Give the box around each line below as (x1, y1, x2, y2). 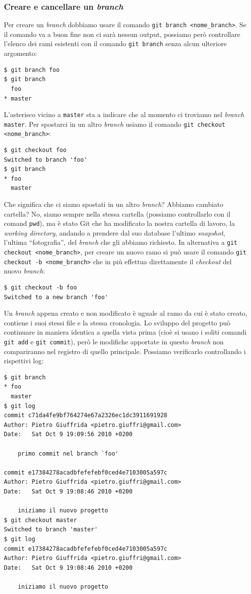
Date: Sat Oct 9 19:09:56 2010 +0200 (4, 431, 133, 438)
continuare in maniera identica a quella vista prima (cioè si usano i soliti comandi (4, 327, 247, 337)
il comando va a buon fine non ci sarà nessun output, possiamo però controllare (4, 29, 240, 39)
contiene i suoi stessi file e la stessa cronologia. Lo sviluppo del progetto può (4, 317, 231, 327)
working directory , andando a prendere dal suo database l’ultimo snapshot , (4, 227, 225, 238)
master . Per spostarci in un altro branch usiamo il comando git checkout (4, 119, 225, 129)
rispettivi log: (4, 356, 44, 366)
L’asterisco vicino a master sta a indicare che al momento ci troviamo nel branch (4, 109, 244, 119)
